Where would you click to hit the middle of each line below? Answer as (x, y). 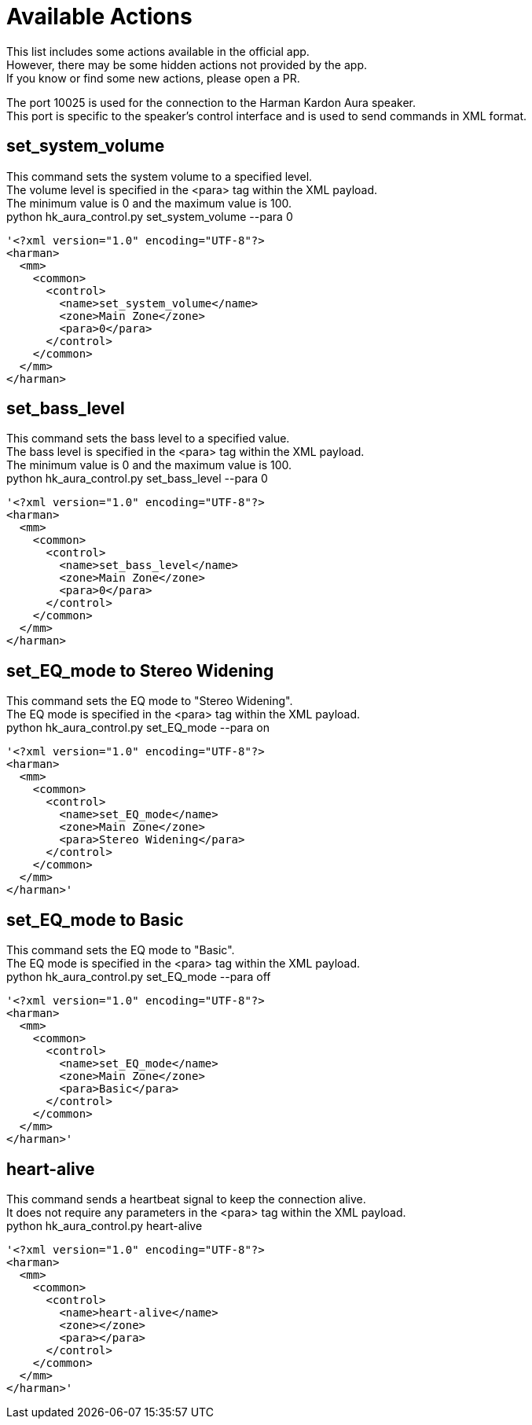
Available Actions (99, 17)
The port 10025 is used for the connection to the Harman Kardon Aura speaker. (211, 102)
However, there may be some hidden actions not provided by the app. (187, 64)
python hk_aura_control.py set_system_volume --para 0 (150, 216)
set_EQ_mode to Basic (95, 920)
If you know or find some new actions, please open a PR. (153, 78)
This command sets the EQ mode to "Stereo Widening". (150, 701)
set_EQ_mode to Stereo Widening (140, 670)
